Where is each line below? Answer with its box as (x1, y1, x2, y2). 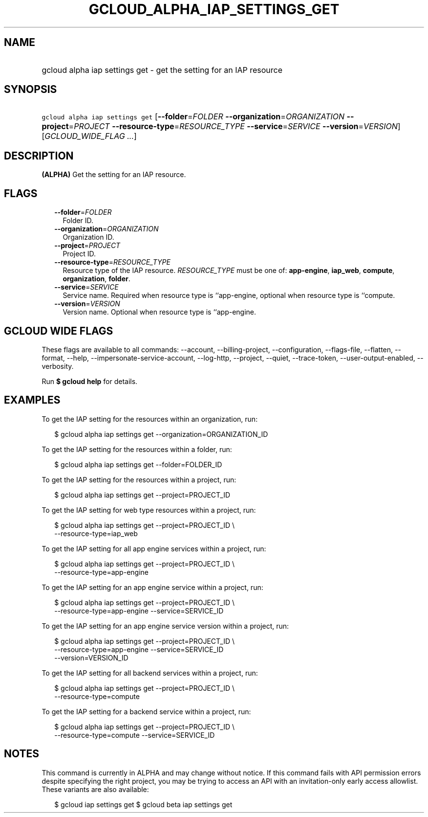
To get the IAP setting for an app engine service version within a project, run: (42, 621, 289, 630)
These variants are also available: (42, 785, 149, 794)
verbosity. (42, 362, 74, 370)
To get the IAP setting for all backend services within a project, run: (42, 668, 258, 677)
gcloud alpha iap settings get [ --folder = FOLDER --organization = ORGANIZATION (42, 112, 345, 122)
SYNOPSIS (4, 83, 57, 96)
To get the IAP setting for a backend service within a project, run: (42, 707, 251, 716)
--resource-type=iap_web (54, 529, 138, 538)
